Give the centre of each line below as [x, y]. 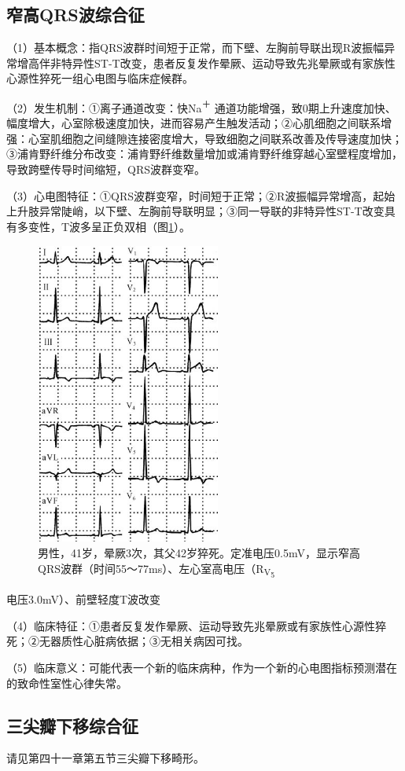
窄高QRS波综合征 [75, 15]
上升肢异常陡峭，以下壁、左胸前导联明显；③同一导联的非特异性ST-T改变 [195, 211]
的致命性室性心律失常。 [67, 683]
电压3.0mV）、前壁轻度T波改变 [83, 599]
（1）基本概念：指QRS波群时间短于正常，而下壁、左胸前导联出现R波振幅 [195, 48]
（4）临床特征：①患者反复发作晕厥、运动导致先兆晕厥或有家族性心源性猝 [196, 625]
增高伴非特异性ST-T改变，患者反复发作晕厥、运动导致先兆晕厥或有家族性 [206, 62]
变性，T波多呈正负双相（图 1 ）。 [109, 226]
